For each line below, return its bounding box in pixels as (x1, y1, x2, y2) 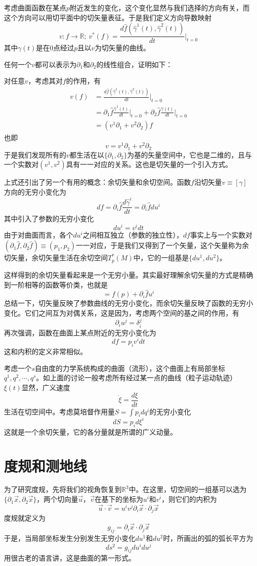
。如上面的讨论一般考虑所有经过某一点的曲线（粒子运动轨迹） (36, 372, 237, 383)
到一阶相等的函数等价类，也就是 (4, 279, 108, 289)
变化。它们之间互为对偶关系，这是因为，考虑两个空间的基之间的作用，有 (4, 307, 239, 318)
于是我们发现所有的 (4, 149, 66, 160)
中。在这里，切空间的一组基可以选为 (128, 484, 247, 494)
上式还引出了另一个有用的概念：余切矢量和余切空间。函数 (4, 177, 191, 187)
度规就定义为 (4, 513, 45, 523)
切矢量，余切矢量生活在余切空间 (4, 252, 108, 263)
